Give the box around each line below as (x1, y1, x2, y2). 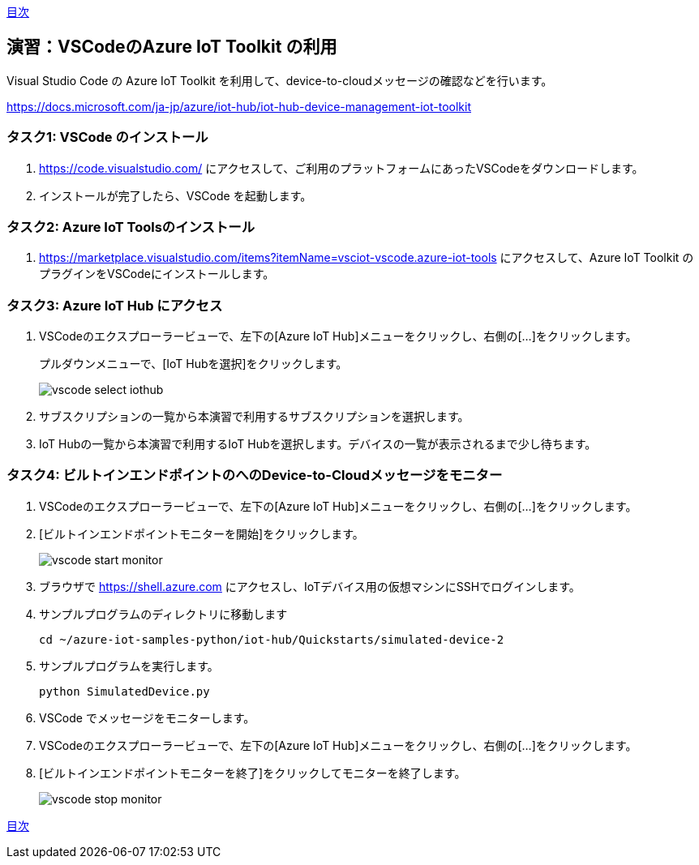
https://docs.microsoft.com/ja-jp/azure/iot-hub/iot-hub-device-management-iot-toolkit (6, 99, 471, 113)
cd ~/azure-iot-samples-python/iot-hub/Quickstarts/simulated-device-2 (39, 632, 504, 646)
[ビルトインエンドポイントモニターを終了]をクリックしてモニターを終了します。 (39, 765, 466, 780)
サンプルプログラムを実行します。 (39, 658, 219, 673)
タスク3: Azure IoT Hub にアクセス (6, 297, 223, 314)
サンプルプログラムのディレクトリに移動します (39, 606, 288, 621)
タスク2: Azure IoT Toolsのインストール (6, 218, 255, 235)
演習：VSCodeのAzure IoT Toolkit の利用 (6, 36, 337, 58)
